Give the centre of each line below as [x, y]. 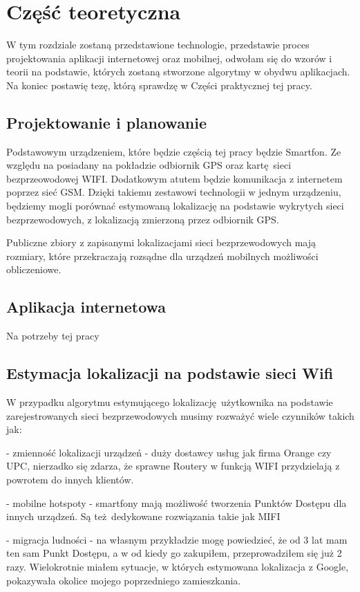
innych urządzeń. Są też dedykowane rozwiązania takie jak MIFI [143, 516]
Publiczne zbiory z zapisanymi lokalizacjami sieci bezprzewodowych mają [161, 242]
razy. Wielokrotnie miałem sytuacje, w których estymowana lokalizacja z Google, [178, 566]
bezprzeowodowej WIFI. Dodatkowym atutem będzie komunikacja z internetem [174, 178]
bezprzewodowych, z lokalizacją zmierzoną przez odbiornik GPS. [143, 219]
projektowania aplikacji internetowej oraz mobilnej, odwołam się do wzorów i [169, 58]
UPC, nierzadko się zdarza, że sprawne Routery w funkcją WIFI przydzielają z [173, 466]
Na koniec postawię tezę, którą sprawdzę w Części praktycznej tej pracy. [159, 85]
